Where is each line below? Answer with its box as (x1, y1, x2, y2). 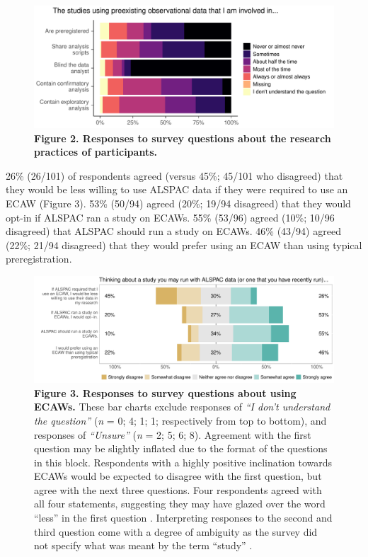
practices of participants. (34, 144, 157, 159)
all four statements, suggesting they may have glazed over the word (34, 496, 326, 511)
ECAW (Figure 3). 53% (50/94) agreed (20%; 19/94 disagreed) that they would (6, 196, 351, 211)
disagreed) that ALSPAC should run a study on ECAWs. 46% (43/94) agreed (6, 224, 341, 239)
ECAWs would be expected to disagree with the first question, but (34, 469, 322, 483)
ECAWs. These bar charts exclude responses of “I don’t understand (34, 399, 330, 414)
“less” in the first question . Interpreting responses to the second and (34, 510, 333, 525)
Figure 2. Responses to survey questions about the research (34, 130, 331, 145)
